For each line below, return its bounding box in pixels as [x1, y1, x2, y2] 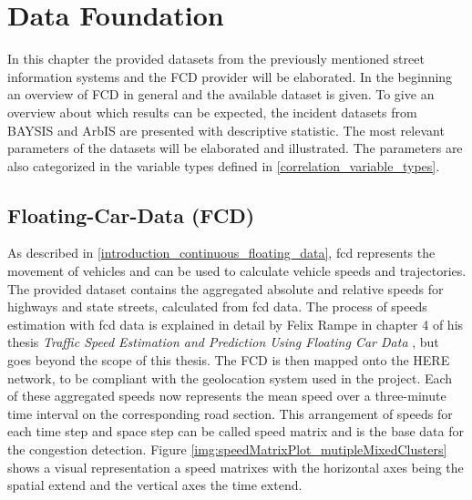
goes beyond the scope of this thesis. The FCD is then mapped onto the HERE [7, 351, 450, 370]
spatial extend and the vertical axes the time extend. [7, 475, 303, 495]
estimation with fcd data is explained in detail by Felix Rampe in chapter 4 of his [7, 314, 464, 333]
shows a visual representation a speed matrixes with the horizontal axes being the [7, 457, 464, 476]
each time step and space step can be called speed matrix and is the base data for [7, 422, 464, 441]
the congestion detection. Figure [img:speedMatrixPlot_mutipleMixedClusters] [7, 440, 447, 459]
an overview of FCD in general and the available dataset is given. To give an [7, 85, 435, 104]
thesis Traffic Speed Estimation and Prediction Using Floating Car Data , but [7, 332, 439, 352]
